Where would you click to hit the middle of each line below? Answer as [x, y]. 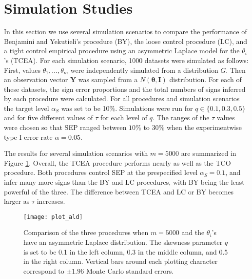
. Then [236, 70]
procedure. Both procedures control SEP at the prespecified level [101, 172]
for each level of [124, 118]
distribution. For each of [205, 79]
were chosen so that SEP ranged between [65, 127]
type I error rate [28, 137]
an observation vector [36, 79]
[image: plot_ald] [53, 217]
